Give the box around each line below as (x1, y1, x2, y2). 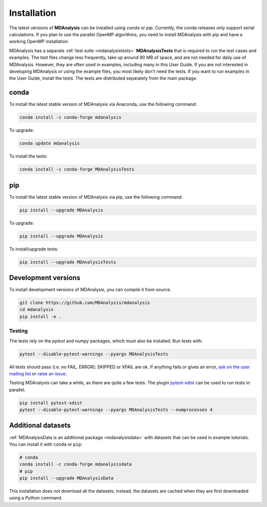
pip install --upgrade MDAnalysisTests (19, 259, 116, 265)
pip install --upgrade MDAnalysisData (19, 475, 114, 481)
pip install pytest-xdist (19, 400, 83, 406)
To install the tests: (9, 153, 48, 159)
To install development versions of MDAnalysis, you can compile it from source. (9, 287, 172, 293)
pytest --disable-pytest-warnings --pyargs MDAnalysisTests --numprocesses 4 (19, 407, 213, 413)
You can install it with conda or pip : (9, 441, 83, 447)
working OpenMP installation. (9, 39, 69, 45)
